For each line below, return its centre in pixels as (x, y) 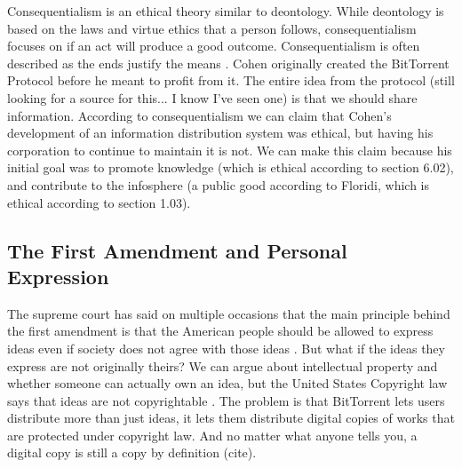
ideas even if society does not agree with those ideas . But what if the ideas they (226, 348)
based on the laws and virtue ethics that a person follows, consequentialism (212, 28)
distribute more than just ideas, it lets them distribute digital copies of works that (231, 418)
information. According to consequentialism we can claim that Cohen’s (199, 115)
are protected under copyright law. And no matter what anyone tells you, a (212, 435)
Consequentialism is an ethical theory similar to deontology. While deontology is (226, 11)
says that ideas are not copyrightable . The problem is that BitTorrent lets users (226, 400)
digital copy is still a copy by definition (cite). (132, 452)
